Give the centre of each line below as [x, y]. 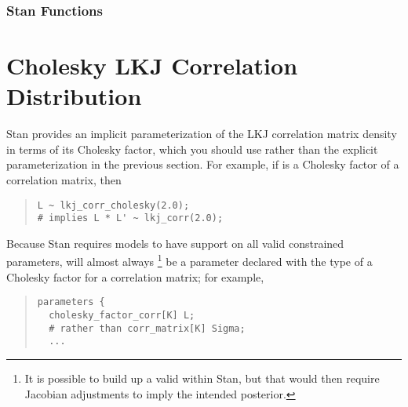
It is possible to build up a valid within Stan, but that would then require [202, 378]
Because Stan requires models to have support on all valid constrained [175, 243]
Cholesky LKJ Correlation [152, 65]
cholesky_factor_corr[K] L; [122, 315]
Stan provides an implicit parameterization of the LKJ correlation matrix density [202, 134]
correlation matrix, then [64, 179]
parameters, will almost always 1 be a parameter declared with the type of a [189, 260]
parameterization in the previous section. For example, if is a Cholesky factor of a [203, 164]
